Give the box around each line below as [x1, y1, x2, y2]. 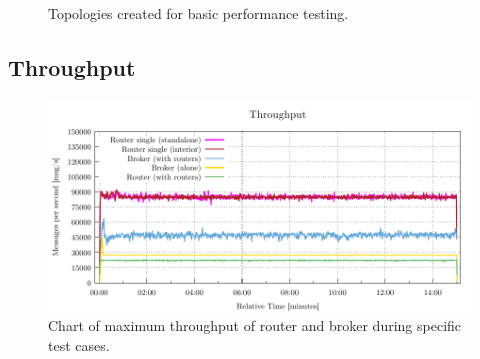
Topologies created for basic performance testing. [48, 3, 349, 23]
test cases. [48, 334, 110, 355]
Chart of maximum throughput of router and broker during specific [48, 315, 462, 336]
